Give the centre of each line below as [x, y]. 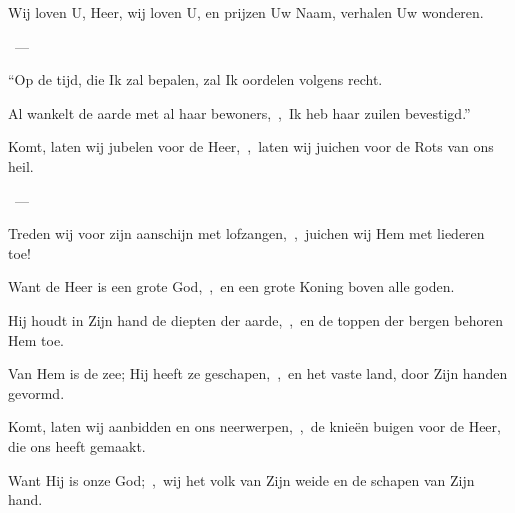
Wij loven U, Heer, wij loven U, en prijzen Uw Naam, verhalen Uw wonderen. [246, 12]
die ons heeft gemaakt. [77, 445]
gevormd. [36, 392]
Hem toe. [36, 339]
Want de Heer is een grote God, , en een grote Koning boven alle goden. [231, 286]
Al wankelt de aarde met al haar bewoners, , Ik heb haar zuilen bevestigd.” [239, 112]
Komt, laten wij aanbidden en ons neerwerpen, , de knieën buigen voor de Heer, [254, 426]
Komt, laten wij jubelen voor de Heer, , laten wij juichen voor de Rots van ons [251, 146]
